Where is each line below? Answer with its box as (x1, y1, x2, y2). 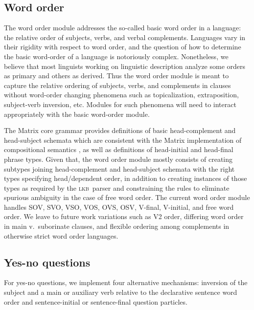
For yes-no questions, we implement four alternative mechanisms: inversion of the (4, 277, 248, 288)
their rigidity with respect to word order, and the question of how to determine (4, 42, 241, 52)
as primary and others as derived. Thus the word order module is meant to (4, 70, 229, 81)
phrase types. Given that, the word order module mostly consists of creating (4, 154, 233, 164)
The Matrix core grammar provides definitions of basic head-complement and (4, 125, 236, 135)
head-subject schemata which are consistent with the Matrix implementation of (4, 134, 242, 145)
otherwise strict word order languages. (4, 230, 118, 241)
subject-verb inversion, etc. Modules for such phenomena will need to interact (4, 99, 236, 109)
